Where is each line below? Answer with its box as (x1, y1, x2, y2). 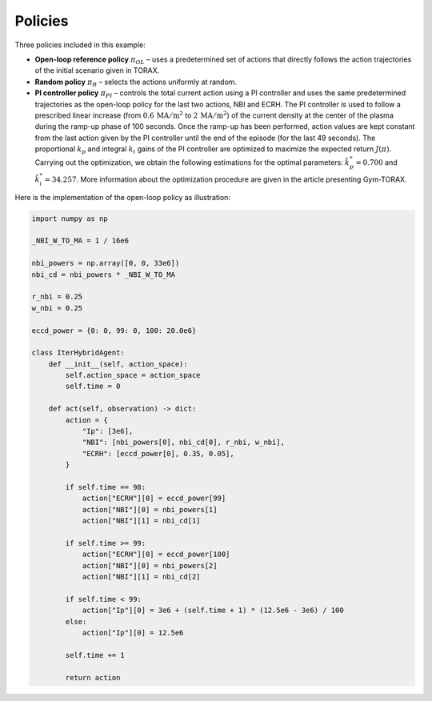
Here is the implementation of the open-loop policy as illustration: (14, 192, 231, 202)
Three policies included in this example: (14, 40, 146, 50)
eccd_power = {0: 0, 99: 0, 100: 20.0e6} (31, 326, 197, 335)
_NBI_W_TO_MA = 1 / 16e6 (31, 236, 130, 246)
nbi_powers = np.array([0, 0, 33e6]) (31, 258, 180, 268)
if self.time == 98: (65, 483, 146, 491)
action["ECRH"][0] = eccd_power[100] (82, 550, 230, 559)
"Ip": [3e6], (82, 427, 134, 436)
